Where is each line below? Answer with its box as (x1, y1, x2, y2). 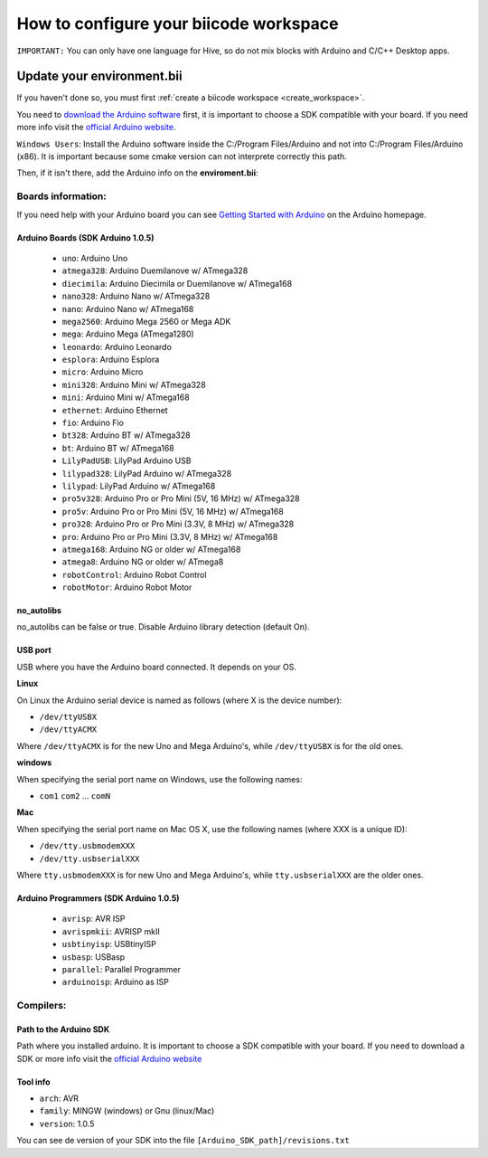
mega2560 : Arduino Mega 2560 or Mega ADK (61, 316, 231, 327)
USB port (16, 645, 52, 656)
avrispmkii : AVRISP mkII (61, 925, 160, 936)
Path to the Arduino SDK (16, 1023, 110, 1035)
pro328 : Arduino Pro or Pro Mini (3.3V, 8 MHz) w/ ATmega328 (61, 518, 295, 529)
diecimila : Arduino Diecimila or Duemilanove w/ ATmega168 (61, 278, 293, 289)
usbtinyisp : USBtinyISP (61, 939, 157, 950)
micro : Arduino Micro (61, 366, 144, 377)
